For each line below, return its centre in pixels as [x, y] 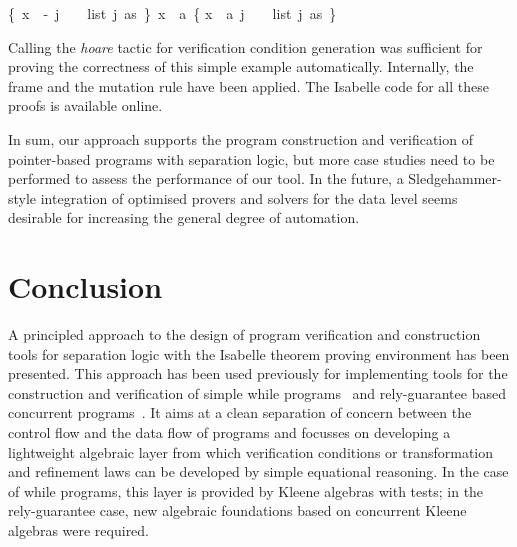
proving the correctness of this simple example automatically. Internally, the [241, 66]
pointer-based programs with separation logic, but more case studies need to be [251, 158]
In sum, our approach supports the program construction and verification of [240, 138]
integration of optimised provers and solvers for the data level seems [249, 197]
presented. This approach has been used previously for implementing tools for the [258, 373]
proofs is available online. [85, 105]
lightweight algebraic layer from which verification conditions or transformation [251, 451]
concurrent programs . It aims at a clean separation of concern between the [240, 412]
